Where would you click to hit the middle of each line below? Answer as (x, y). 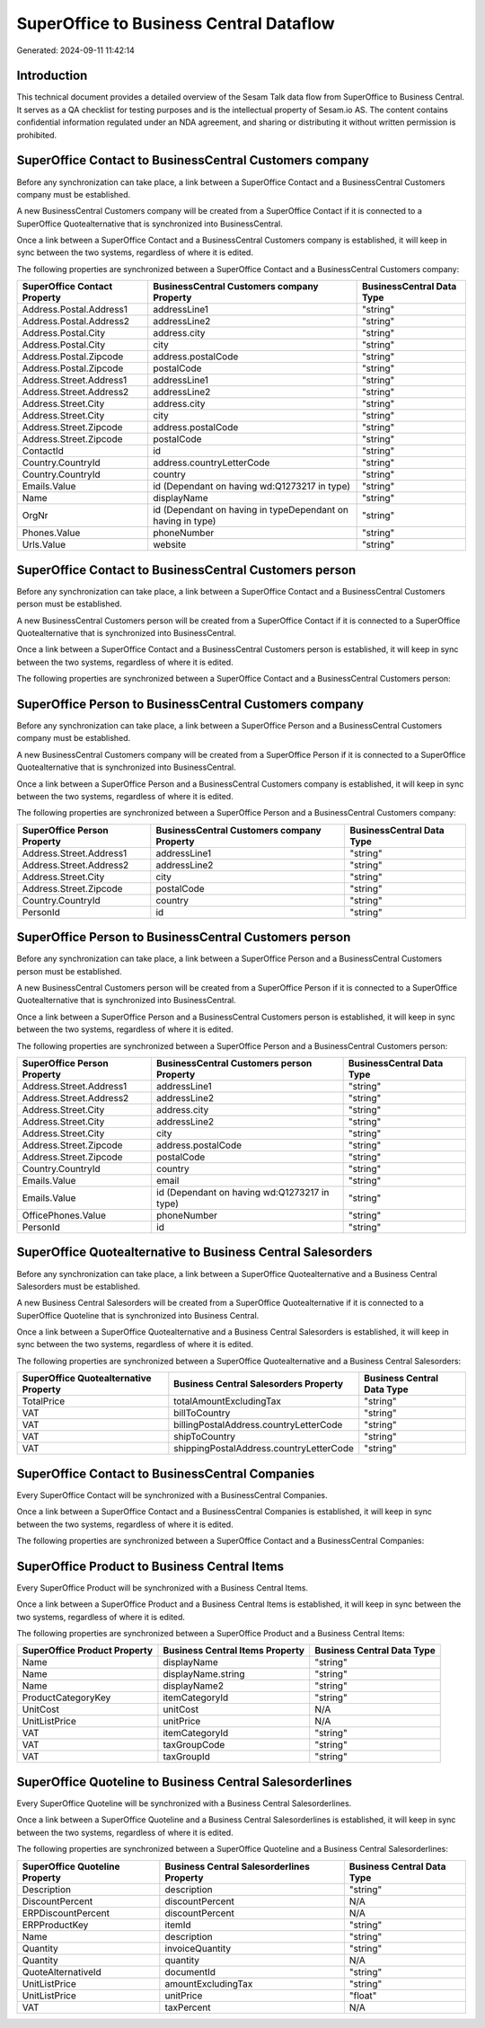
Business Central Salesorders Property (259, 1384)
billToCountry (202, 1413)
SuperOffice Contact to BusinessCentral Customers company (193, 160)
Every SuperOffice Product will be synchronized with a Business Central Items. (163, 1587)
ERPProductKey (55, 1925)
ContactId (43, 451)
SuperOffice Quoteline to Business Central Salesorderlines (184, 1781)
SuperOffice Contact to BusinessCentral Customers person (186, 570)
